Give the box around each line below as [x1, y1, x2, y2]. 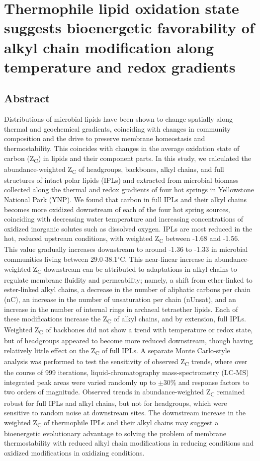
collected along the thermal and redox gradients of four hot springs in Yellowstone [4, 184, 254, 195]
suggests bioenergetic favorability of [4, 17, 255, 38]
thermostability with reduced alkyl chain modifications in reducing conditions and [4, 438, 254, 448]
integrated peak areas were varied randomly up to [4, 377, 156, 387]
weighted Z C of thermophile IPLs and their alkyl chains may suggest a [4, 417, 219, 429]
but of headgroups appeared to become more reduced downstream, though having [4, 335, 253, 346]
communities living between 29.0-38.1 [4, 254, 118, 264]
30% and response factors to [163, 377, 249, 387]
